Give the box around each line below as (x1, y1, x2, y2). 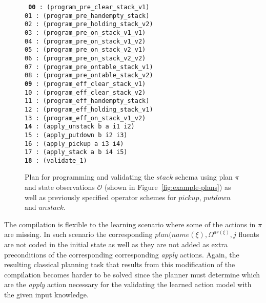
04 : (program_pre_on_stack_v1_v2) (25, 37, 146, 45)
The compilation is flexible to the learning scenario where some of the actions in (4, 219, 256, 229)
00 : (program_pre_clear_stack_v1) (28, 4, 150, 11)
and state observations (25, 182, 95, 192)
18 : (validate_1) (25, 157, 87, 164)
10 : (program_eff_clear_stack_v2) (25, 89, 146, 96)
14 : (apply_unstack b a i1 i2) (25, 123, 135, 131)
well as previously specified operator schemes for (25, 191, 176, 202)
